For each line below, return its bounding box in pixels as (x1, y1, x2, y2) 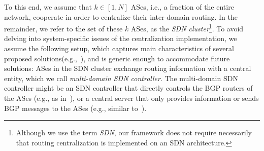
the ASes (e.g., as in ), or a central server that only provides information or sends (4, 93, 259, 103)
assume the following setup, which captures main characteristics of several (4, 43, 234, 54)
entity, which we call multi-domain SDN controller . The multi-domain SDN (4, 72, 238, 83)
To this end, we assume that (4, 2, 92, 12)
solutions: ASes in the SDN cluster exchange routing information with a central (4, 63, 251, 73)
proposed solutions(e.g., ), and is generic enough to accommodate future (4, 53, 230, 63)
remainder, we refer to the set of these (4, 23, 123, 33)
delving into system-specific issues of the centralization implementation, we (4, 33, 237, 44)
